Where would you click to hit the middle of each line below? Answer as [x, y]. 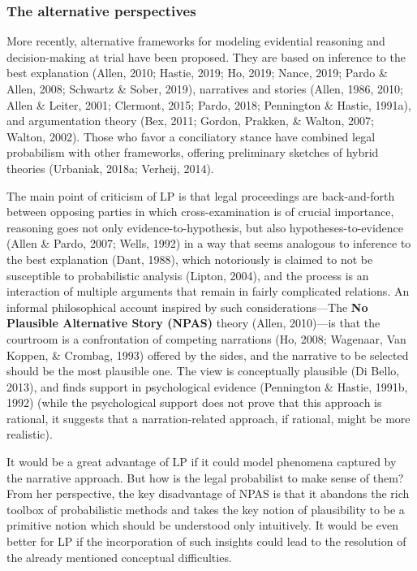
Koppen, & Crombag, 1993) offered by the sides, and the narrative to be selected [208, 355]
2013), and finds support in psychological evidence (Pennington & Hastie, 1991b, [207, 386]
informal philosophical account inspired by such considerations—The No [187, 307]
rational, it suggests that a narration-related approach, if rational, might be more [208, 418]
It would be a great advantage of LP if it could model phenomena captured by [202, 462]
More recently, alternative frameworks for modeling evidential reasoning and [196, 41]
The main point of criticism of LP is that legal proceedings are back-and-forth [201, 195]
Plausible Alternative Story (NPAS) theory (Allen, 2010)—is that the [193, 323]
